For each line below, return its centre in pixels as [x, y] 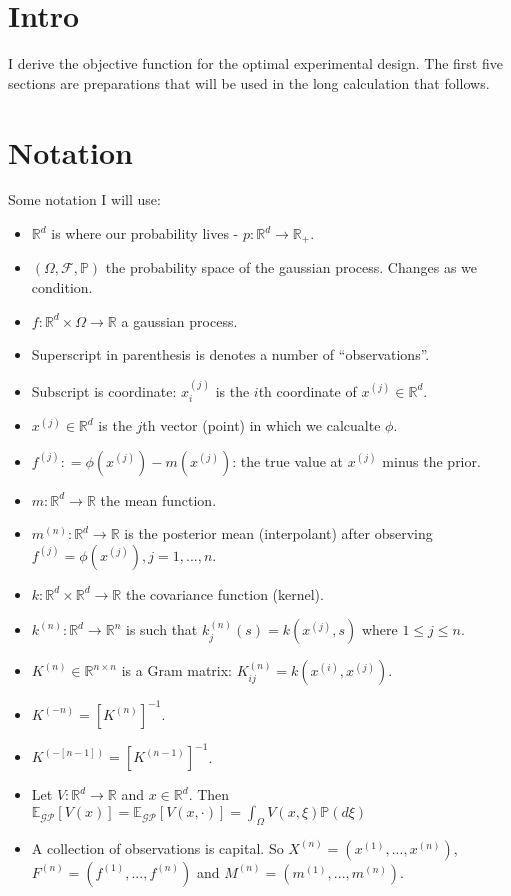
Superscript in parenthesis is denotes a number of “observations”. [230, 354]
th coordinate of [307, 390]
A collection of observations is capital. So [157, 847]
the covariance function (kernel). [224, 593]
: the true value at [288, 460]
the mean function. [158, 499]
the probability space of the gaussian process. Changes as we [291, 267]
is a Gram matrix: [176, 670]
